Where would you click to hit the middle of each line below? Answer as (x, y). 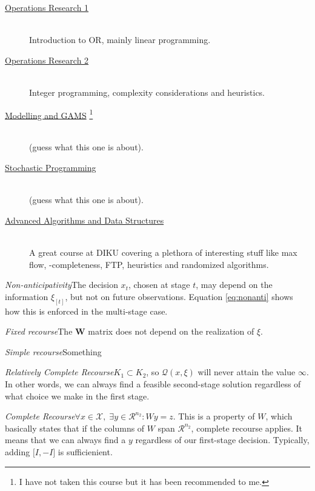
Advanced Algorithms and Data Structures (85, 220)
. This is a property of (214, 416)
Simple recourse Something (53, 351)
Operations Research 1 (47, 7)
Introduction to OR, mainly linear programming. (120, 40)
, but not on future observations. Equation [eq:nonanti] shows (179, 296)
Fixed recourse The (39, 331)
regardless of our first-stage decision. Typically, (222, 440)
